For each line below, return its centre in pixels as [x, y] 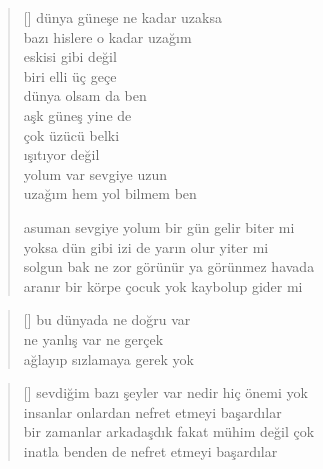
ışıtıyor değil [61, 154]
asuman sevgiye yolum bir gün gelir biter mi [159, 226]
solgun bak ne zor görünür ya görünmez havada [169, 266]
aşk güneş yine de [77, 114]
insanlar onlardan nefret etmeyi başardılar [152, 411]
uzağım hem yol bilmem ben [110, 193]
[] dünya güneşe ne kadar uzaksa [122, 17]
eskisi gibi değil [70, 56]
